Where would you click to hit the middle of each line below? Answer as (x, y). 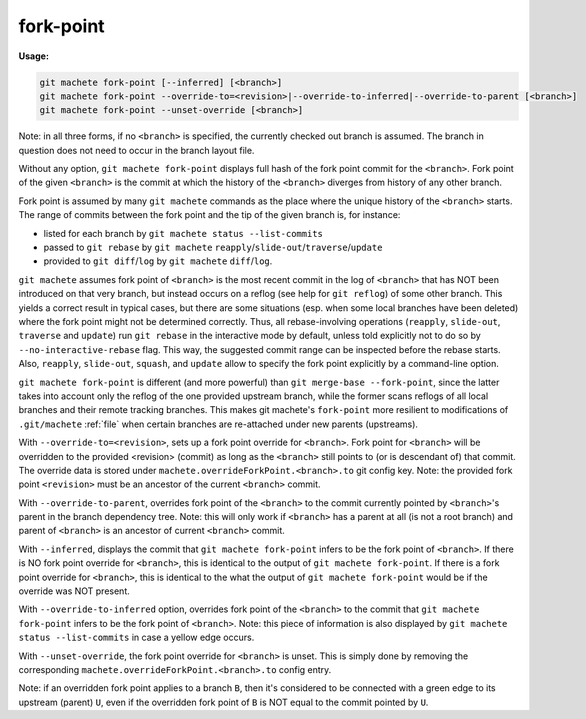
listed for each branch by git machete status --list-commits (183, 233)
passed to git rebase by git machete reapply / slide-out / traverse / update (213, 247)
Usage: (34, 56)
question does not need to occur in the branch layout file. (136, 150)
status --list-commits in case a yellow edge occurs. (136, 637)
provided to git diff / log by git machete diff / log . (158, 261)
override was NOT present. (74, 591)
